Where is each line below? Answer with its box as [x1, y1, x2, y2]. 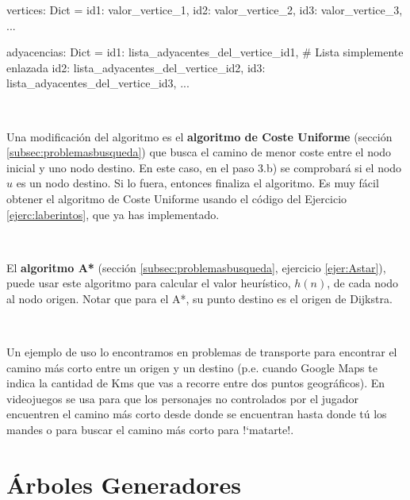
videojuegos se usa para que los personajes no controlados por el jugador [6, 390, 359, 406]
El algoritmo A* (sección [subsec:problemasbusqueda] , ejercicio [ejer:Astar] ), [6, 259, 386, 275]
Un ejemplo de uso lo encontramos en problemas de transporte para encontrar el [6, 344, 397, 360]
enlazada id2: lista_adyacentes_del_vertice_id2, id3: [6, 59, 266, 75]
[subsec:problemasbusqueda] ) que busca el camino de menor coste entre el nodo [6, 144, 392, 160]
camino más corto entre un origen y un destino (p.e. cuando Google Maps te [6, 359, 377, 375]
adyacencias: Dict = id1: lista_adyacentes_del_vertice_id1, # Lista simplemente [6, 44, 404, 60]
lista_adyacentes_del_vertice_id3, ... [6, 75, 190, 91]
